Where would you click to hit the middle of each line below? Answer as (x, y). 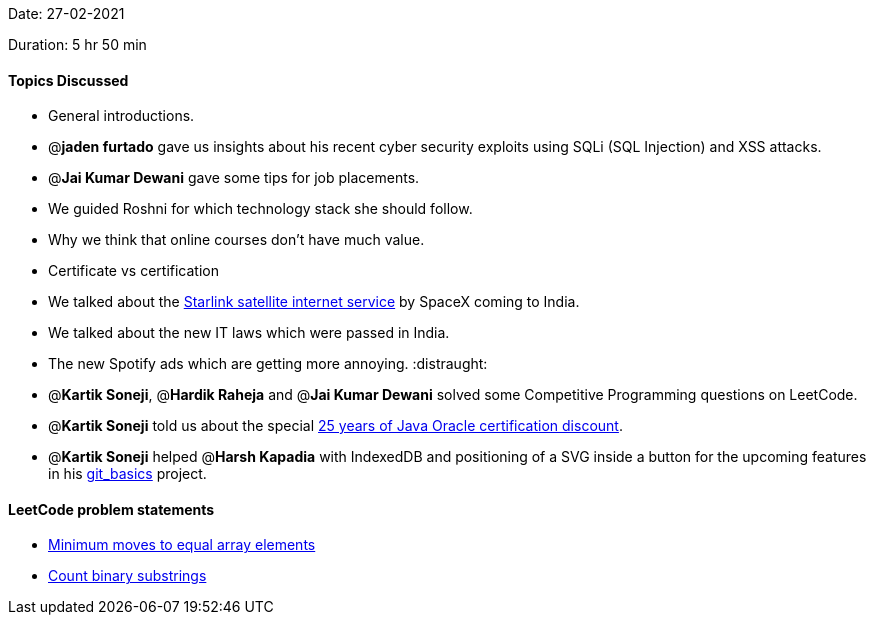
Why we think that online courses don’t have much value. (236, 240)
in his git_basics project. (127, 474)
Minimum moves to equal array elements (182, 545)
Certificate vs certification (133, 271)
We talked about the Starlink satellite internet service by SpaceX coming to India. (314, 302)
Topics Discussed (68, 80)
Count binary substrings (127, 576)
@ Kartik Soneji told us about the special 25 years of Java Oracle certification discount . (335, 426)
